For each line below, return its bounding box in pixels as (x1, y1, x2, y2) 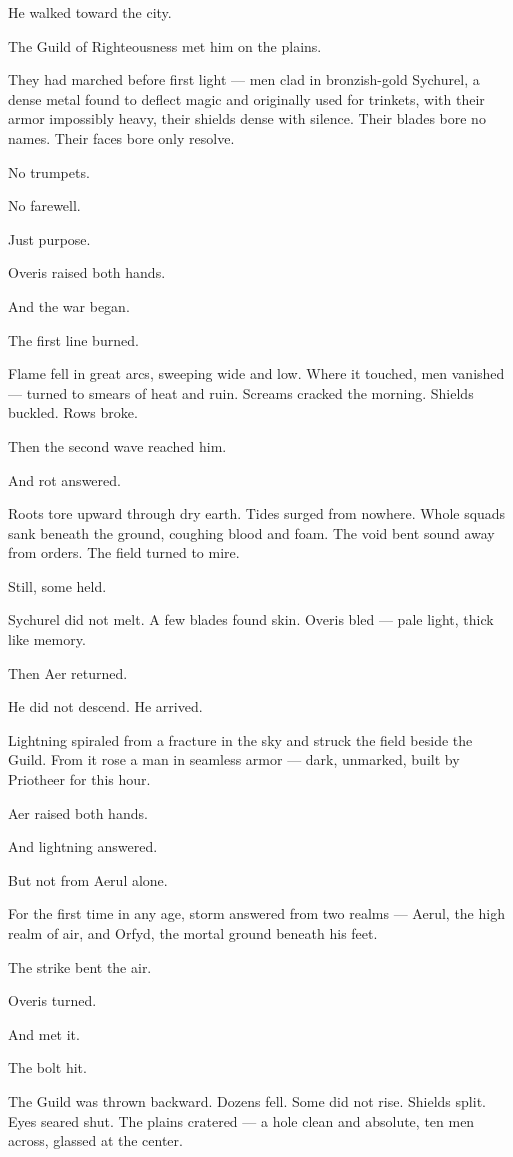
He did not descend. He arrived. (8, 696, 203, 717)
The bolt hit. (8, 1057, 87, 1078)
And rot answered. (8, 469, 121, 490)
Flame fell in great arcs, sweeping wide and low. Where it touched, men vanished (8, 363, 505, 384)
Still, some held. (8, 575, 107, 596)
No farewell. (8, 195, 81, 216)
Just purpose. (8, 228, 91, 249)
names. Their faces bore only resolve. (8, 127, 235, 148)
